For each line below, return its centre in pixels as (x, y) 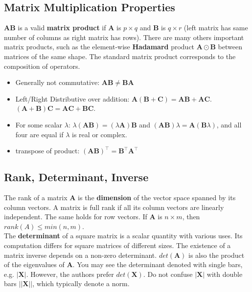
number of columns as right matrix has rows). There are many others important (124, 37)
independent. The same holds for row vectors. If (76, 217)
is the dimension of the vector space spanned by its (157, 197)
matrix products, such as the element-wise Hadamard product (99, 47)
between (230, 47)
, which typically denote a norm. (81, 283)
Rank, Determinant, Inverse (76, 177)
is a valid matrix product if (62, 28)
